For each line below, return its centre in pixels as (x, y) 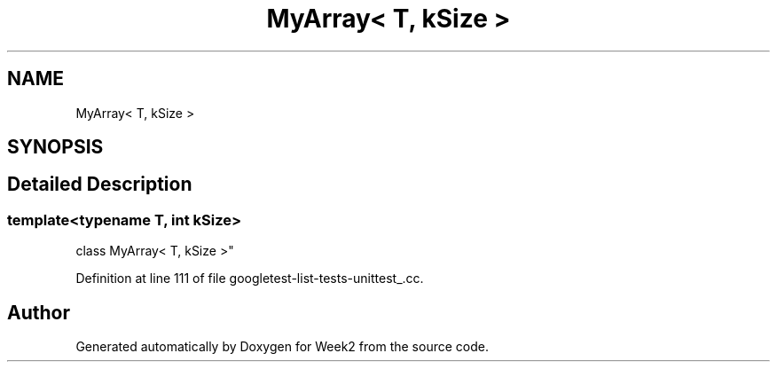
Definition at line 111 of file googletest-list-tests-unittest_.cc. (250, 279)
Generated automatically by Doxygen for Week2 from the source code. (282, 347)
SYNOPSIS (55, 147)
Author (39, 312)
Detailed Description (100, 184)
